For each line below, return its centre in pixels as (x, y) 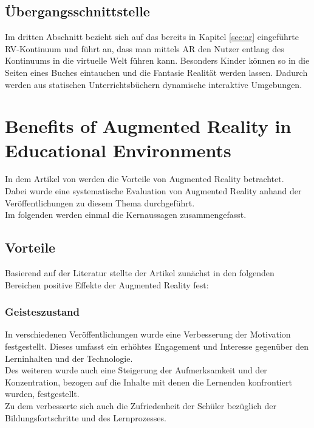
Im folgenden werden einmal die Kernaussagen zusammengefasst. (126, 215)
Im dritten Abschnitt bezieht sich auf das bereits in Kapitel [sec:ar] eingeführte (152, 37)
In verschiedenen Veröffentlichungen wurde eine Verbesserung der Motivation (148, 334)
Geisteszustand (43, 312)
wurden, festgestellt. (42, 394)
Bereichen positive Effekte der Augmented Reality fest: (107, 284)
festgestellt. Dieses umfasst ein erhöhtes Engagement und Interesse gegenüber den (157, 346)
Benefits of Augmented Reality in (148, 126)
